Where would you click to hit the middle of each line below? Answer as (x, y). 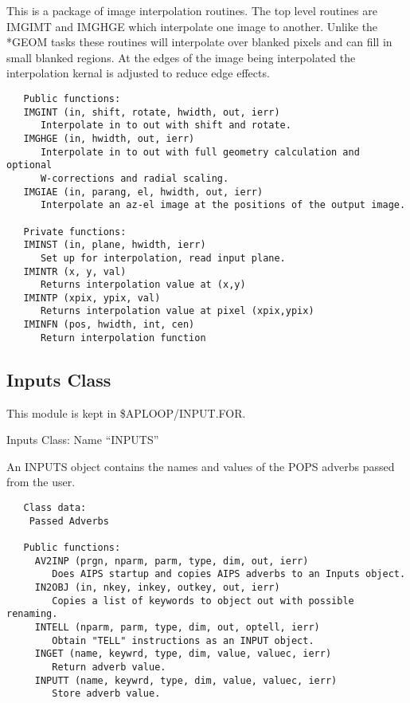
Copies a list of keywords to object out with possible (203, 601)
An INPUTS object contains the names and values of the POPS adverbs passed (201, 466)
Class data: (55, 508)
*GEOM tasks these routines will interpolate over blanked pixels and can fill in (199, 42)
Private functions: (75, 232)
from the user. (41, 482)
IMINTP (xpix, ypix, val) (92, 298)
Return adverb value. (109, 667)
